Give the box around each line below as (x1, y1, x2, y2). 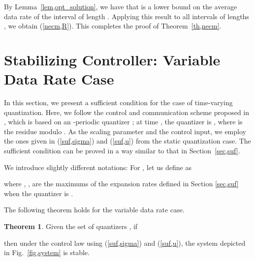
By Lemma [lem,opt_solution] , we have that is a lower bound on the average (4, 1, 237, 11)
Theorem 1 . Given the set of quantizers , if (4, 221, 138, 232)
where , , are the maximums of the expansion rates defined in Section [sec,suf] (4, 178, 239, 189)
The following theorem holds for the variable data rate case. (4, 204, 185, 215)
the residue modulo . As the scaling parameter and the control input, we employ (4, 126, 246, 136)
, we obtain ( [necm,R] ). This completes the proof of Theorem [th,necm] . (4, 21, 222, 31)
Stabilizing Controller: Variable (4, 49, 221, 69)
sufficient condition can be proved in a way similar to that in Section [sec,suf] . (4, 145, 240, 156)
